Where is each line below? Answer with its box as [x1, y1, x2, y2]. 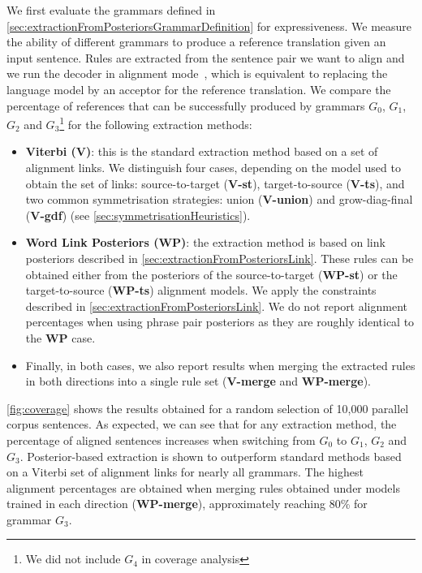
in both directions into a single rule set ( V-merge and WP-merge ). [25, 373, 371, 390]
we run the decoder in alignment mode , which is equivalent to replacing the [6, 65, 388, 82]
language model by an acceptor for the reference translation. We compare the [6, 80, 391, 97]
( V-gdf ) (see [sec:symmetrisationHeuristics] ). [25, 206, 251, 223]
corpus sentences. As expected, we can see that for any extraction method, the [6, 416, 397, 433]
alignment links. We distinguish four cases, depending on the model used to [25, 159, 401, 175]
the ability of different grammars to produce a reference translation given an [6, 33, 386, 50]
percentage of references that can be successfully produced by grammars [6, 97, 365, 114]
